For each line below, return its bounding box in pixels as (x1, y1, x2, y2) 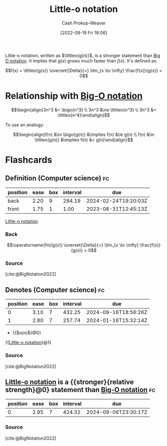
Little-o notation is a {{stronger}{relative (5, 378, 134, 386)
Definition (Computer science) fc (5, 174, 110, 183)
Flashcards (5, 154, 52, 166)
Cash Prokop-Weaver (61, 20, 106, 26)
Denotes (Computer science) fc (5, 286, 105, 294)
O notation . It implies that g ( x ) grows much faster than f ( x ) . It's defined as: (5, 57, 158, 63)
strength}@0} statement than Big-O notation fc (5, 386, 156, 394)
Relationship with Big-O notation (5, 90, 143, 102)
